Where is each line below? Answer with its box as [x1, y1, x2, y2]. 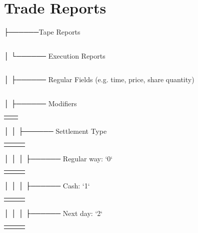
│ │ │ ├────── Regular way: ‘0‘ [4, 153, 113, 163]
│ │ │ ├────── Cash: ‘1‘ [4, 180, 90, 191]
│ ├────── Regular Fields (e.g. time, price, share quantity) [4, 74, 194, 85]
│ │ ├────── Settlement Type [4, 125, 107, 136]
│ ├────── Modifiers [4, 98, 77, 108]
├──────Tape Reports [4, 27, 80, 37]
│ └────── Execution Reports [4, 50, 105, 61]
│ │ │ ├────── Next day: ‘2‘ [4, 208, 103, 218]
